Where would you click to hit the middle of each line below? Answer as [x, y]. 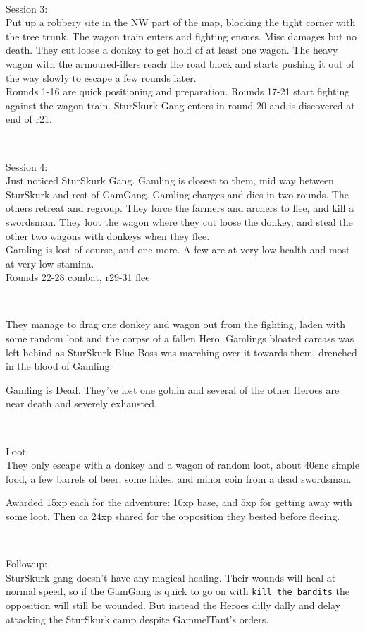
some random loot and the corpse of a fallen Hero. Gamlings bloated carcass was [180, 338]
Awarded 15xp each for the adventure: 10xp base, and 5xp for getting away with [179, 502]
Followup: [26, 564]
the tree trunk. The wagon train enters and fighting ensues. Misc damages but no [181, 36]
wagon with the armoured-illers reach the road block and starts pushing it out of [180, 63]
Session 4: [27, 166]
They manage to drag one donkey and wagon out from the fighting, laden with [175, 324]
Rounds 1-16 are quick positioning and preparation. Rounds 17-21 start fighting [178, 91]
